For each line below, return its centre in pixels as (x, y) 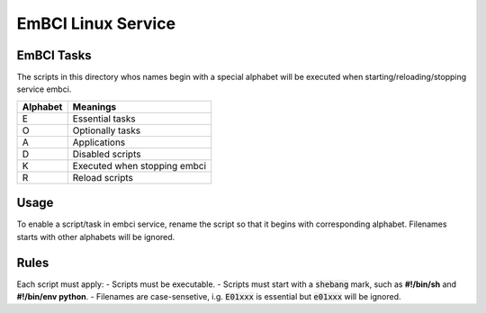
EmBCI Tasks (54, 55)
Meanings (94, 106)
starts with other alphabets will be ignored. (96, 237)
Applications (99, 142)
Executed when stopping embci (139, 165)
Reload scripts (103, 177)
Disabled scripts (107, 154)
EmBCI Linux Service (96, 23)
